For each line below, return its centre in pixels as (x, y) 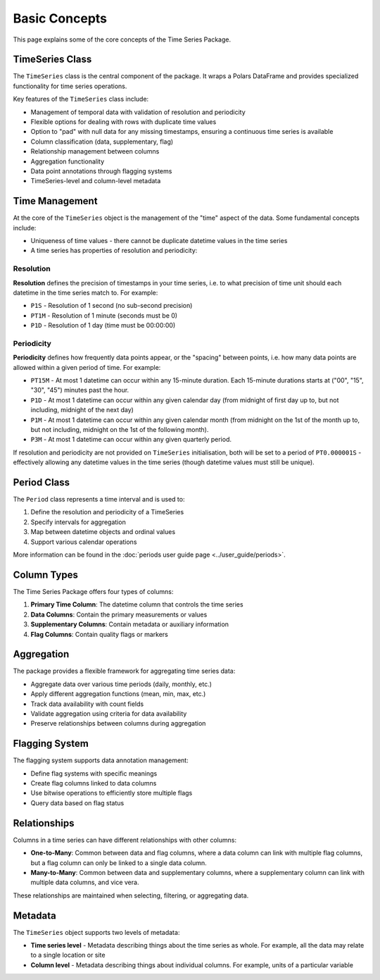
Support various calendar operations (84, 542)
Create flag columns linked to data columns (94, 783)
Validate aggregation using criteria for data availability (109, 713)
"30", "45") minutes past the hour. (80, 390)
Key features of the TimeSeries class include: (81, 99)
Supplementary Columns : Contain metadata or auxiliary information (129, 624)
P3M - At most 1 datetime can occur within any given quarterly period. (131, 440)
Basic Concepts (60, 18)
